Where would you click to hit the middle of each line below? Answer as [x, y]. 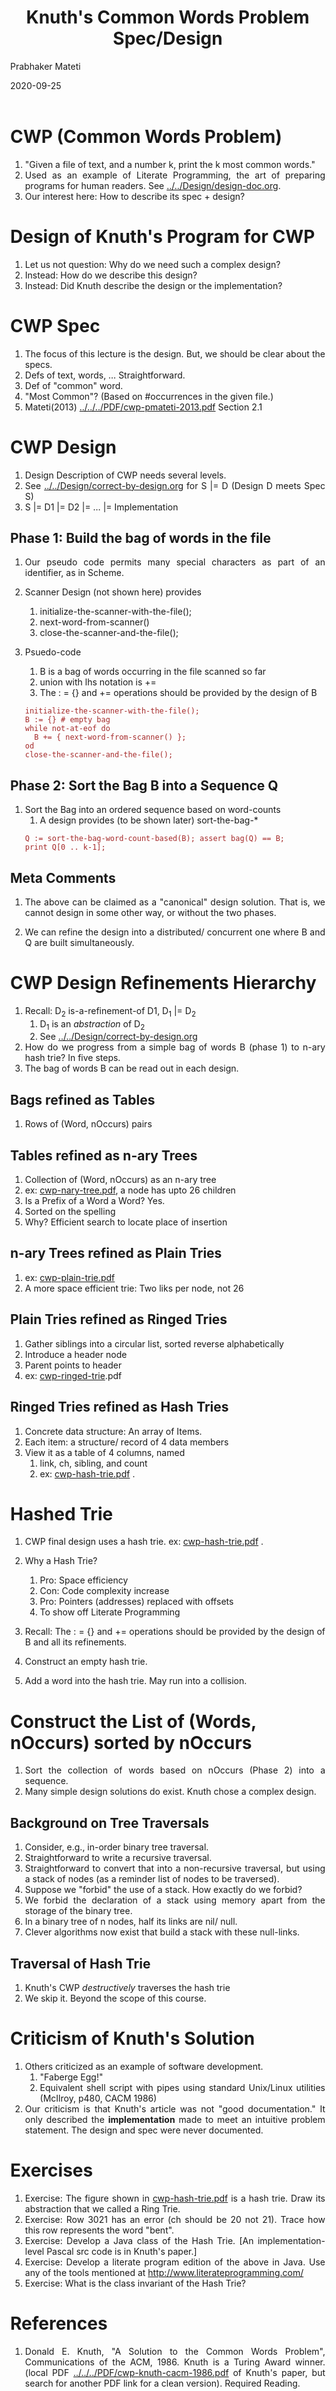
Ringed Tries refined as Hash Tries [119, 1407]
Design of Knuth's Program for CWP [163, 236]
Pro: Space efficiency [84, 1580]
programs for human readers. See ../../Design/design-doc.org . [152, 185]
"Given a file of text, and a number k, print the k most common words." [170, 164]
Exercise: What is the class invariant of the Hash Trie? [135, 2283]
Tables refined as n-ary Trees [104, 1155]
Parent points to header [73, 1365]
